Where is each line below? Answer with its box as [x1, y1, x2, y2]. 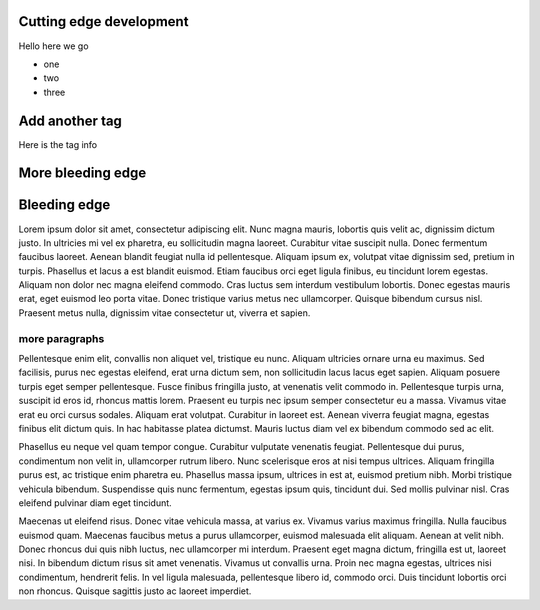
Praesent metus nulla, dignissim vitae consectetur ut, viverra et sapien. [18, 306, 311, 319]
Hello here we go [18, 40, 89, 52]
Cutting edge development [18, 13, 189, 30]
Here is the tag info [18, 138, 98, 150]
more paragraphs [18, 331, 105, 345]
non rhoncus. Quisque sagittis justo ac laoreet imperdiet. [18, 585, 252, 597]
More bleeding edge [18, 165, 147, 182]
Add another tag [18, 112, 122, 129]
